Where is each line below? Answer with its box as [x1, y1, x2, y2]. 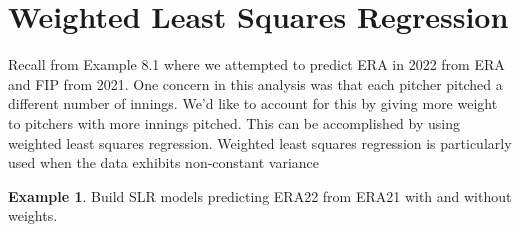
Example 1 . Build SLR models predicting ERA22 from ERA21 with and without [8, 185, 512, 206]
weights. [8, 205, 58, 226]
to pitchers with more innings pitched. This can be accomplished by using [8, 112, 460, 133]
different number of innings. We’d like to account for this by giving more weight [8, 93, 498, 114]
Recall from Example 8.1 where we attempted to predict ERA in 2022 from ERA [8, 54, 505, 75]
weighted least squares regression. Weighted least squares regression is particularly [8, 132, 512, 153]
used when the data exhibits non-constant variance [8, 152, 319, 173]
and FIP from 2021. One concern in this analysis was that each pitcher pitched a [8, 73, 503, 94]
